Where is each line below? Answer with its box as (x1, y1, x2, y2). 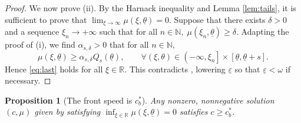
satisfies (179, 105, 208, 118)
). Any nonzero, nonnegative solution (141, 94, 274, 106)
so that (234, 62, 260, 75)
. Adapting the (236, 25, 289, 38)
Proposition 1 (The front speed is (5, 94, 133, 106)
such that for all (100, 25, 158, 38)
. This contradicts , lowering (124, 62, 226, 75)
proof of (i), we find (5, 38, 75, 51)
